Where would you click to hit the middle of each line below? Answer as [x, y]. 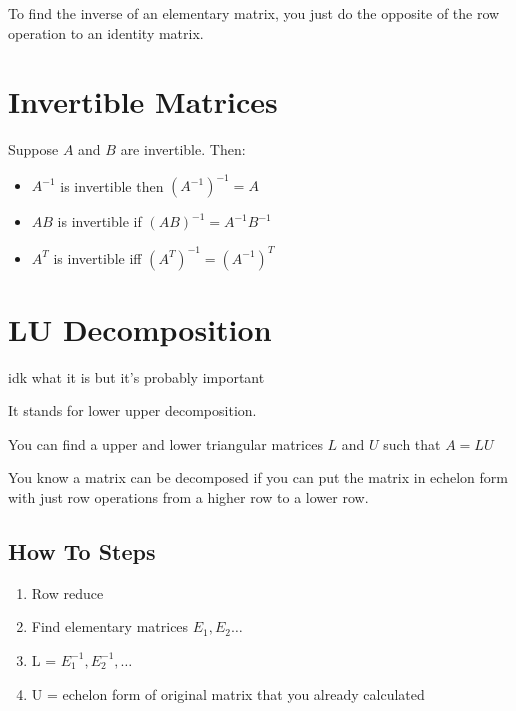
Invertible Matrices [143, 101]
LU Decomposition [140, 328]
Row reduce [67, 592]
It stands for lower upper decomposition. [132, 410]
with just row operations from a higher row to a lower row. [188, 497]
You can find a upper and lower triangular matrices [165, 443]
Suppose [33, 149]
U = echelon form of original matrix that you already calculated [228, 693]
